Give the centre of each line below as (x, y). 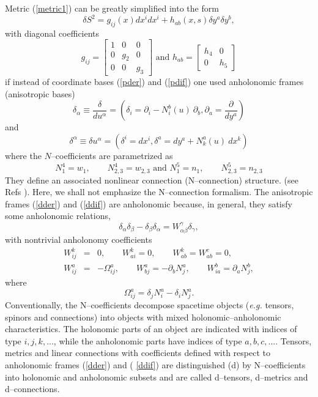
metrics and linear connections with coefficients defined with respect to (138, 353)
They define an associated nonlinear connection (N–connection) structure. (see (152, 180)
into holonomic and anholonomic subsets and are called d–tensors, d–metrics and (157, 377)
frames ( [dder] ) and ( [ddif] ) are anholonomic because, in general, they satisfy (149, 203)
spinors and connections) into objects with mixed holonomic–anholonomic (143, 317)
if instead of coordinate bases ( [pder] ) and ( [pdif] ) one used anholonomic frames (154, 82)
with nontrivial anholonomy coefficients (79, 239)
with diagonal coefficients (52, 33)
